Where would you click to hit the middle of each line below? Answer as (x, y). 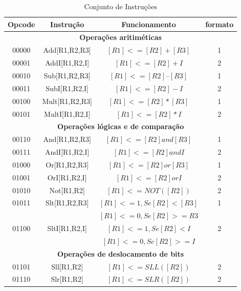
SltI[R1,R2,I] (67, 228)
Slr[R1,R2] (67, 279)
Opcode (21, 24)
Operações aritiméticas (120, 37)
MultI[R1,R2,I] (67, 113)
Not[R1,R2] (67, 190)
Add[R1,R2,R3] (67, 50)
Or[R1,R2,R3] (67, 164)
